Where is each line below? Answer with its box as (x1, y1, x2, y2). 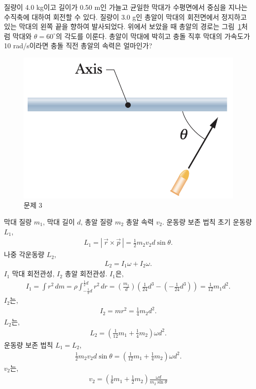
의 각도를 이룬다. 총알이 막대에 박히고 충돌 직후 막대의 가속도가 (55, 31, 250, 41)
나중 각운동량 (4, 249, 44, 259)
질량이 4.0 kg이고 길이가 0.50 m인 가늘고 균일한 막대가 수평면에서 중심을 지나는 (4, 2, 248, 12)
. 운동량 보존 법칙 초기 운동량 (162, 216, 252, 227)
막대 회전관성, (12, 268, 55, 279)
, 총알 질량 (80, 216, 113, 227)
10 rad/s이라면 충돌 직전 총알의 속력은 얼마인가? (4, 40, 152, 51)
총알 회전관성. (65, 268, 108, 279)
